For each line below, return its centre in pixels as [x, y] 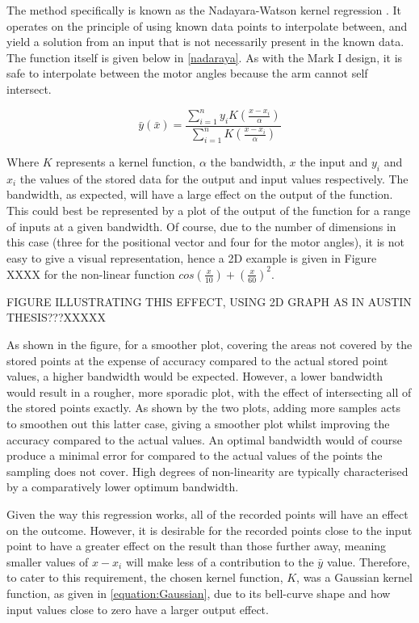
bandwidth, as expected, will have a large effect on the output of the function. [200, 194]
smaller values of [48, 561]
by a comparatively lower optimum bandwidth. [123, 487]
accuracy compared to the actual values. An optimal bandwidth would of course [204, 439]
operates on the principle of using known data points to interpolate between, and [207, 25]
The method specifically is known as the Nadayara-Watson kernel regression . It [204, 10]
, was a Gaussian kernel [354, 577]
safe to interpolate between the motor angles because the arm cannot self [187, 73]
